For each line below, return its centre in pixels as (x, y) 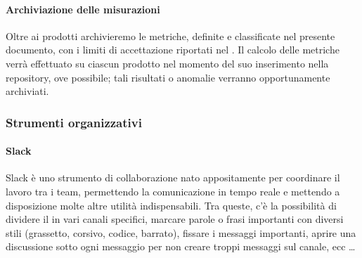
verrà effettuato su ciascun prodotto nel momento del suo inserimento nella (167, 63)
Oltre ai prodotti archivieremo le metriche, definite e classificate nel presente (170, 36)
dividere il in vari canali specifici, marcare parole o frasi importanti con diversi (175, 219)
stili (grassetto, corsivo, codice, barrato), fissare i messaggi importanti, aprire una (181, 232)
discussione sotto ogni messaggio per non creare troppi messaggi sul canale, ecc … (181, 246)
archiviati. (27, 91)
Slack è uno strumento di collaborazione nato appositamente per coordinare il (173, 178)
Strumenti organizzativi (74, 122)
